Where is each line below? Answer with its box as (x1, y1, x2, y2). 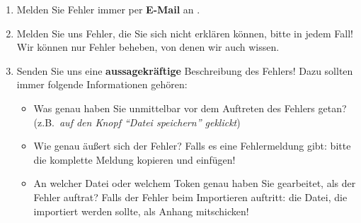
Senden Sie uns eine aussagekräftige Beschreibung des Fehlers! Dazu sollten (16, 63, 353, 78)
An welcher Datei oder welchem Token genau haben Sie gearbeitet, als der (33, 176, 356, 191)
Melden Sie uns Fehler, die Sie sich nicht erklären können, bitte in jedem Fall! (16, 25, 353, 40)
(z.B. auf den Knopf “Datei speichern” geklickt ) (33, 114, 241, 129)
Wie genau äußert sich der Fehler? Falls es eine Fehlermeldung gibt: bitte (33, 138, 351, 153)
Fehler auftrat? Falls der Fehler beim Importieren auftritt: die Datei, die (33, 189, 348, 204)
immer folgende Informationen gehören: (16, 77, 188, 92)
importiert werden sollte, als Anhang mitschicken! (33, 203, 249, 218)
